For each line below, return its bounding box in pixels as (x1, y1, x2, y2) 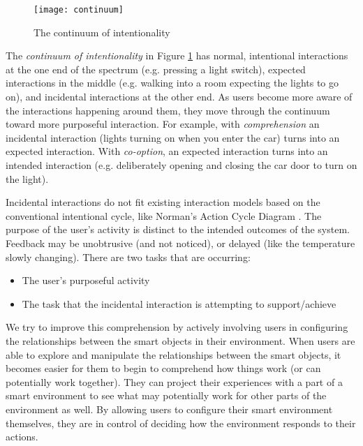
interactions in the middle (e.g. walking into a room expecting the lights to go (6, 75, 339, 90)
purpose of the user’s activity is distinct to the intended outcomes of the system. (6, 222, 350, 237)
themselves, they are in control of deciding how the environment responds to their (6, 415, 356, 430)
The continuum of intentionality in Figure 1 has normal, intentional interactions (6, 48, 348, 63)
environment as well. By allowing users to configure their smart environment (6, 401, 333, 416)
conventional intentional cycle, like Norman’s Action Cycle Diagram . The (6, 208, 322, 223)
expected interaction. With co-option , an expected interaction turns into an (6, 144, 328, 158)
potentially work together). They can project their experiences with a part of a (6, 374, 343, 389)
